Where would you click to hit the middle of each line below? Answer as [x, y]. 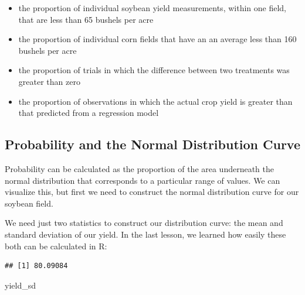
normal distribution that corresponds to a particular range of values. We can [143, 180]
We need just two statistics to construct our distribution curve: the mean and [144, 223]
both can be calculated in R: [56, 246]
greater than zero [49, 81]
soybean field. [29, 203]
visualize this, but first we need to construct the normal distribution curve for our [152, 192]
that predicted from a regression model [89, 113]
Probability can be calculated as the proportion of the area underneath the [140, 168]
